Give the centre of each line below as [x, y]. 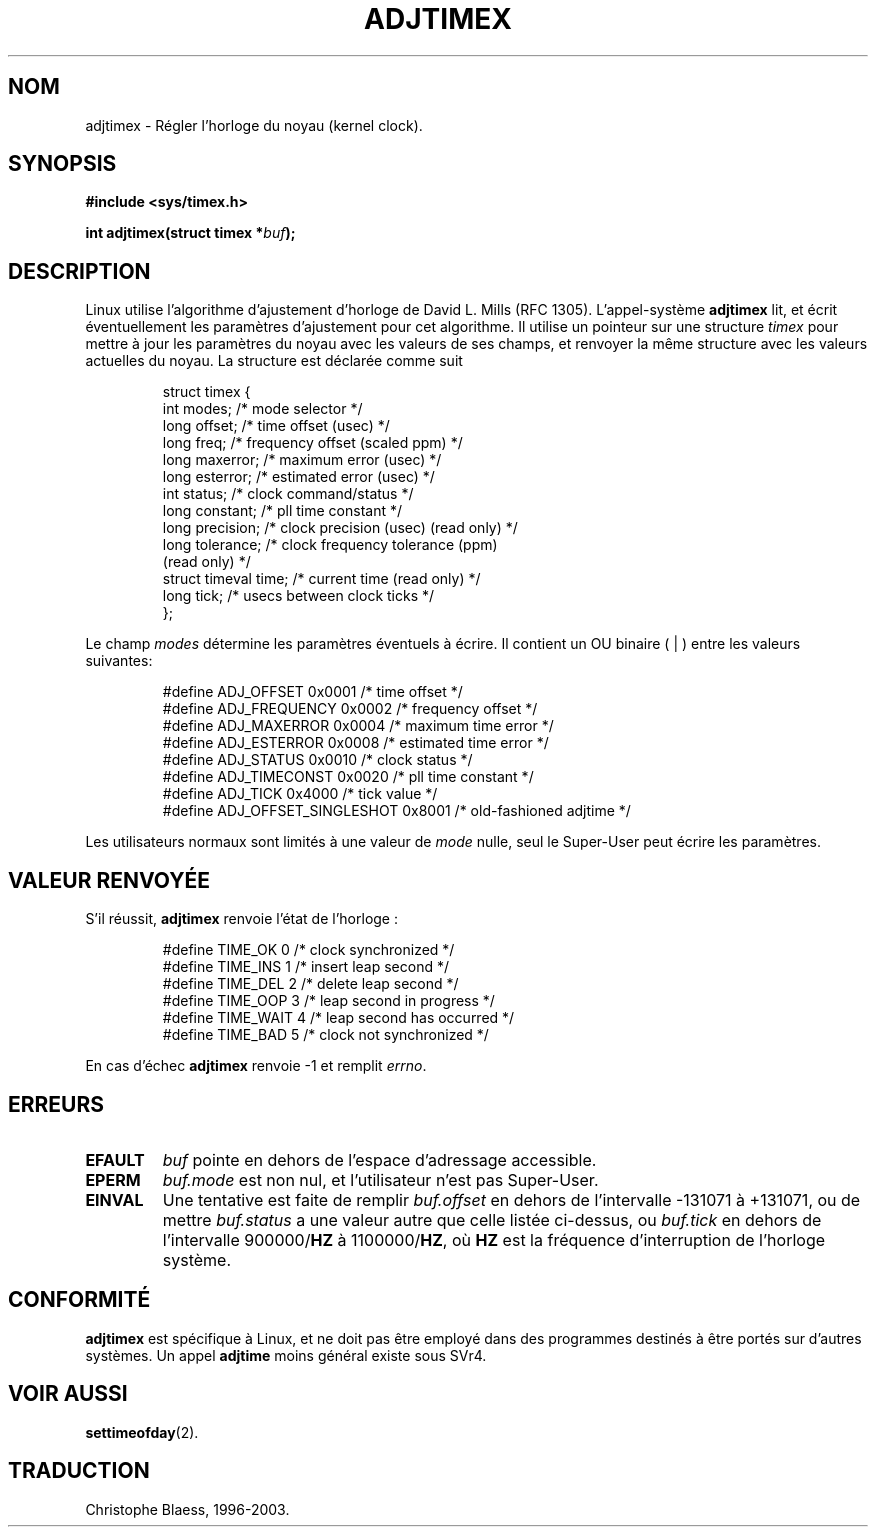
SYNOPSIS [62, 164]
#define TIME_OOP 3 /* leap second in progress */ [328, 1001]
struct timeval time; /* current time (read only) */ [321, 579]
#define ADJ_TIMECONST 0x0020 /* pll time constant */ [348, 777]
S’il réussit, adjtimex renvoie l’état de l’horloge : [241, 919]
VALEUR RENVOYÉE [109, 880]
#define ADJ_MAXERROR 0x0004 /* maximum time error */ [358, 726]
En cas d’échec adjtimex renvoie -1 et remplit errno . [256, 1066]
